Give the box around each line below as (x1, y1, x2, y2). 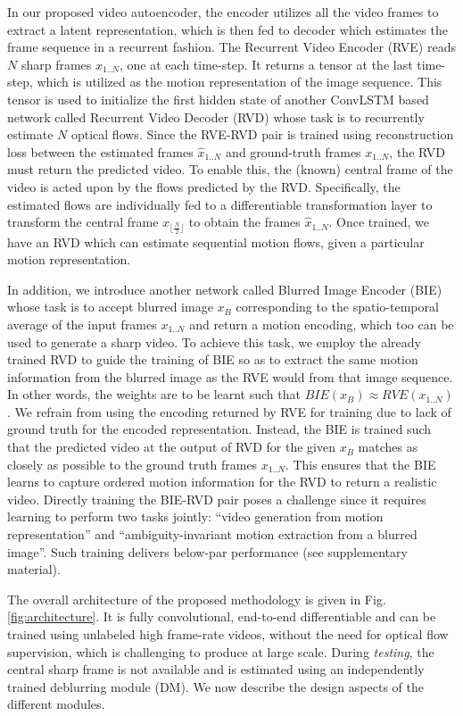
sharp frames (21, 54, 92, 73)
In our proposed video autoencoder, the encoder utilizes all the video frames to (7, 3, 439, 21)
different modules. (7, 695, 105, 713)
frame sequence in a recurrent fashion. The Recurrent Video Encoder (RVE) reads (7, 37, 456, 56)
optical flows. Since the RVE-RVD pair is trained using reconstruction (70, 125, 454, 144)
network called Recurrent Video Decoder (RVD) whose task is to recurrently (7, 107, 425, 126)
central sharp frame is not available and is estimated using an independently (7, 660, 425, 679)
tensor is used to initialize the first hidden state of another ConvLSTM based (7, 89, 429, 108)
